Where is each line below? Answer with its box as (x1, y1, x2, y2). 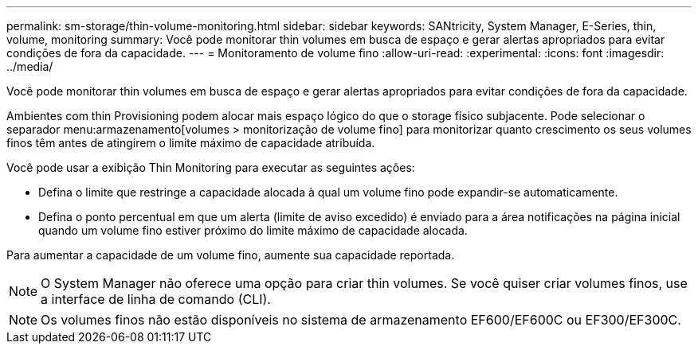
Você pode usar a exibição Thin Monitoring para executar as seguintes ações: (6, 161, 415, 174)
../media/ (6, 60, 53, 73)
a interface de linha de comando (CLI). (41, 291, 271, 307)
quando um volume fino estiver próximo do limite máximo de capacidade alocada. (38, 224, 468, 237)
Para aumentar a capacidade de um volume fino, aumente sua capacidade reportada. (6, 248, 455, 262)
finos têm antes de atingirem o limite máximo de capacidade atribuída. (6, 136, 375, 150)
